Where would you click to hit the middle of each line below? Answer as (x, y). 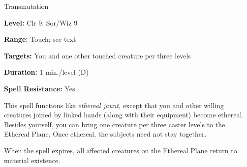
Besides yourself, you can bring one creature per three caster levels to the (115, 124)
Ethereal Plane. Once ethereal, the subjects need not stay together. (105, 134)
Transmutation (26, 6)
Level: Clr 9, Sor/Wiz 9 (41, 22)
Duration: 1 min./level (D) (46, 72)
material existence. (32, 160)
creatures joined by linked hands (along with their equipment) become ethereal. (124, 115)
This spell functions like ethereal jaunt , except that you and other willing (114, 105)
